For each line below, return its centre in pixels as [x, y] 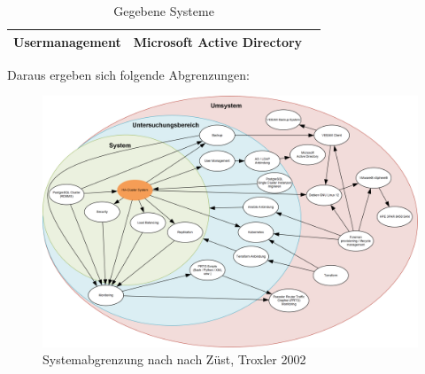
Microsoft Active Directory [218, 41]
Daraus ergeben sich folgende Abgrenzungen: [128, 74]
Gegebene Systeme [164, 11]
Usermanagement [67, 41]
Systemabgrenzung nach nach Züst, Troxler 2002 [174, 359]
